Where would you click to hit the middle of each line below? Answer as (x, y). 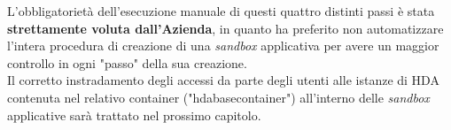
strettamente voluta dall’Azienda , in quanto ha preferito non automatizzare (225, 28)
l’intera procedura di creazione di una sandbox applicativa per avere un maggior (223, 46)
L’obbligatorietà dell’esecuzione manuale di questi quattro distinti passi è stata (221, 11)
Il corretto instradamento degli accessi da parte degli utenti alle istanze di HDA (223, 80)
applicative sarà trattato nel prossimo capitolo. (134, 115)
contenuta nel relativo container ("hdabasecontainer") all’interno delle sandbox (218, 97)
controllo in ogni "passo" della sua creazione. (127, 62)
